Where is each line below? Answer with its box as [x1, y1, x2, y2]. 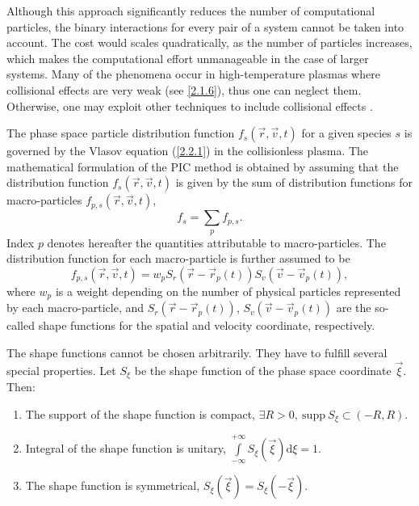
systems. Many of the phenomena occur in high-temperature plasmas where [6, 65, 380, 82]
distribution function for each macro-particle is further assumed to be [6, 250, 350, 267]
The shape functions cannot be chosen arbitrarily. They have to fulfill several [6, 344, 388, 361]
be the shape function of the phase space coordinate [134, 361, 392, 378]
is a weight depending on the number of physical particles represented [55, 282, 401, 299]
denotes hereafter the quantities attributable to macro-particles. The [47, 234, 386, 251]
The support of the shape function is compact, [25, 405, 255, 422]
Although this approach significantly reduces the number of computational [6, 2, 375, 19]
